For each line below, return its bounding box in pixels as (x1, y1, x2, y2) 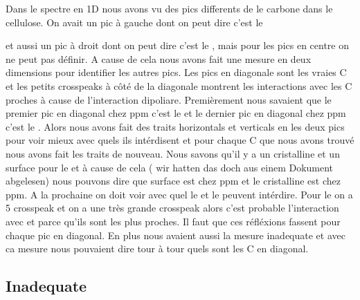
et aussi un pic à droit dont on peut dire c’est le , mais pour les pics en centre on (6, 38, 350, 53)
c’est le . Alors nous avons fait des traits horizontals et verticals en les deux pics (6, 119, 345, 133)
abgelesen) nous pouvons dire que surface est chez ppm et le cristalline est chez (6, 174, 341, 188)
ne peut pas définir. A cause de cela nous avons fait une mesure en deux (6, 51, 312, 66)
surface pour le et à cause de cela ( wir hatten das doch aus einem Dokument (6, 160, 334, 174)
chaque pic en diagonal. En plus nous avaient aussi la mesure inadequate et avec (6, 227, 345, 242)
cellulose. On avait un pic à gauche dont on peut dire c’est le (6, 15, 263, 29)
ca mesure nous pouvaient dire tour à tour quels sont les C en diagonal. (6, 241, 309, 256)
